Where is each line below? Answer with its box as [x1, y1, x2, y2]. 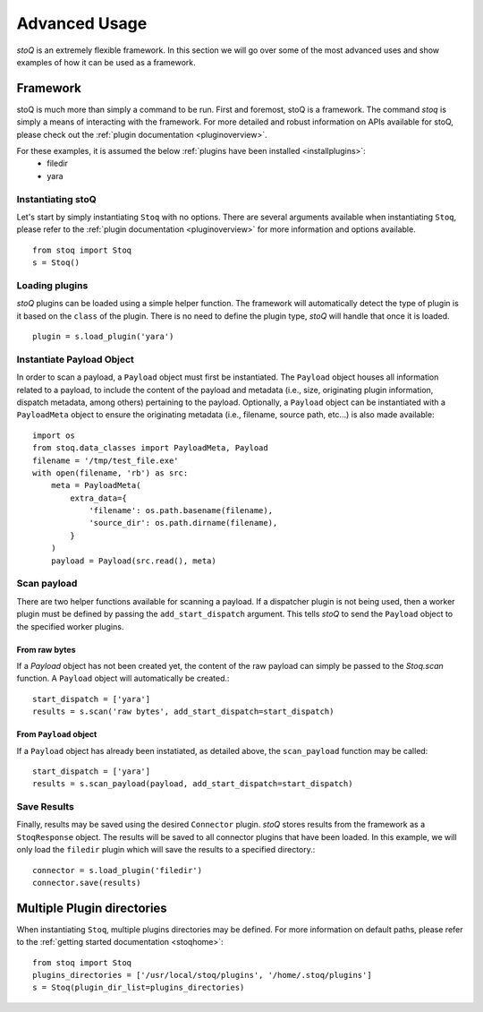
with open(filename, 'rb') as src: [32, 467, 189, 478]
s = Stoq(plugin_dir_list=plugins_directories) [32, 982, 245, 993]
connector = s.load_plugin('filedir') [32, 865, 203, 875]
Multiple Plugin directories [16, 900, 167, 915]
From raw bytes [16, 644, 76, 655]
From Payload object [16, 729, 97, 740]
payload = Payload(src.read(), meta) [50, 555, 216, 566]
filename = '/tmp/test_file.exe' [32, 455, 179, 466]
